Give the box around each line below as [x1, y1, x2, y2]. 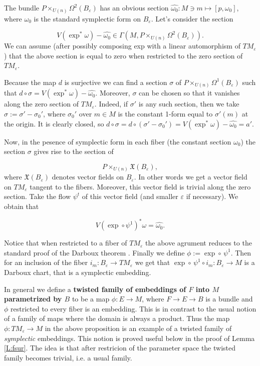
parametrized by [4, 293, 62, 304]
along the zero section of [4, 98, 79, 109]
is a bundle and [205, 293, 253, 304]
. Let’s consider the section [151, 13, 233, 23]
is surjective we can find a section [64, 76, 167, 87]
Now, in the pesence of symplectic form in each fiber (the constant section [4, 136, 231, 146]
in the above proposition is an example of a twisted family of [45, 322, 232, 333]
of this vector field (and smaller [82, 191, 178, 201]
